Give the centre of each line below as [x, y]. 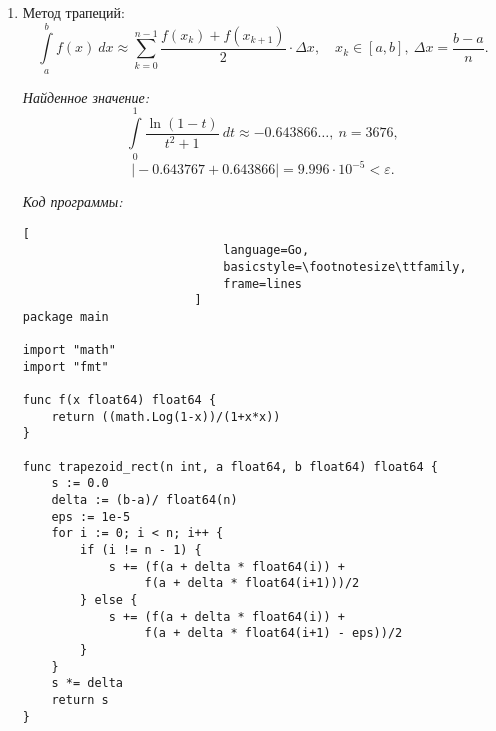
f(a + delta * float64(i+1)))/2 [252, 583]
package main [65, 316]
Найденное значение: [86, 96]
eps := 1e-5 [91, 516]
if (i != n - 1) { [141, 550]
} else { [109, 600]
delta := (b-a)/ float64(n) [144, 500]
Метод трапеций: [73, 12]
